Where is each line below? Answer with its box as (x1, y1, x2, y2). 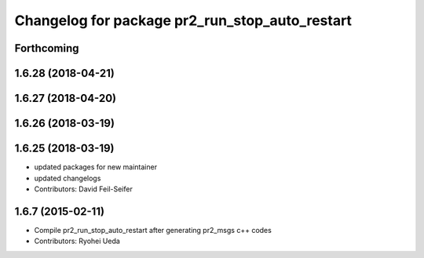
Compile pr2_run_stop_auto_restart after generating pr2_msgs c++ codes (34, 225, 272, 234)
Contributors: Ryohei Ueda (34, 236, 121, 246)
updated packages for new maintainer (34, 162, 157, 172)
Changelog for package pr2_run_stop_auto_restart (14, 12, 353, 29)
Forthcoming (14, 42, 79, 55)
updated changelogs (34, 173, 101, 183)
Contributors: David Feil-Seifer (34, 184, 133, 194)
